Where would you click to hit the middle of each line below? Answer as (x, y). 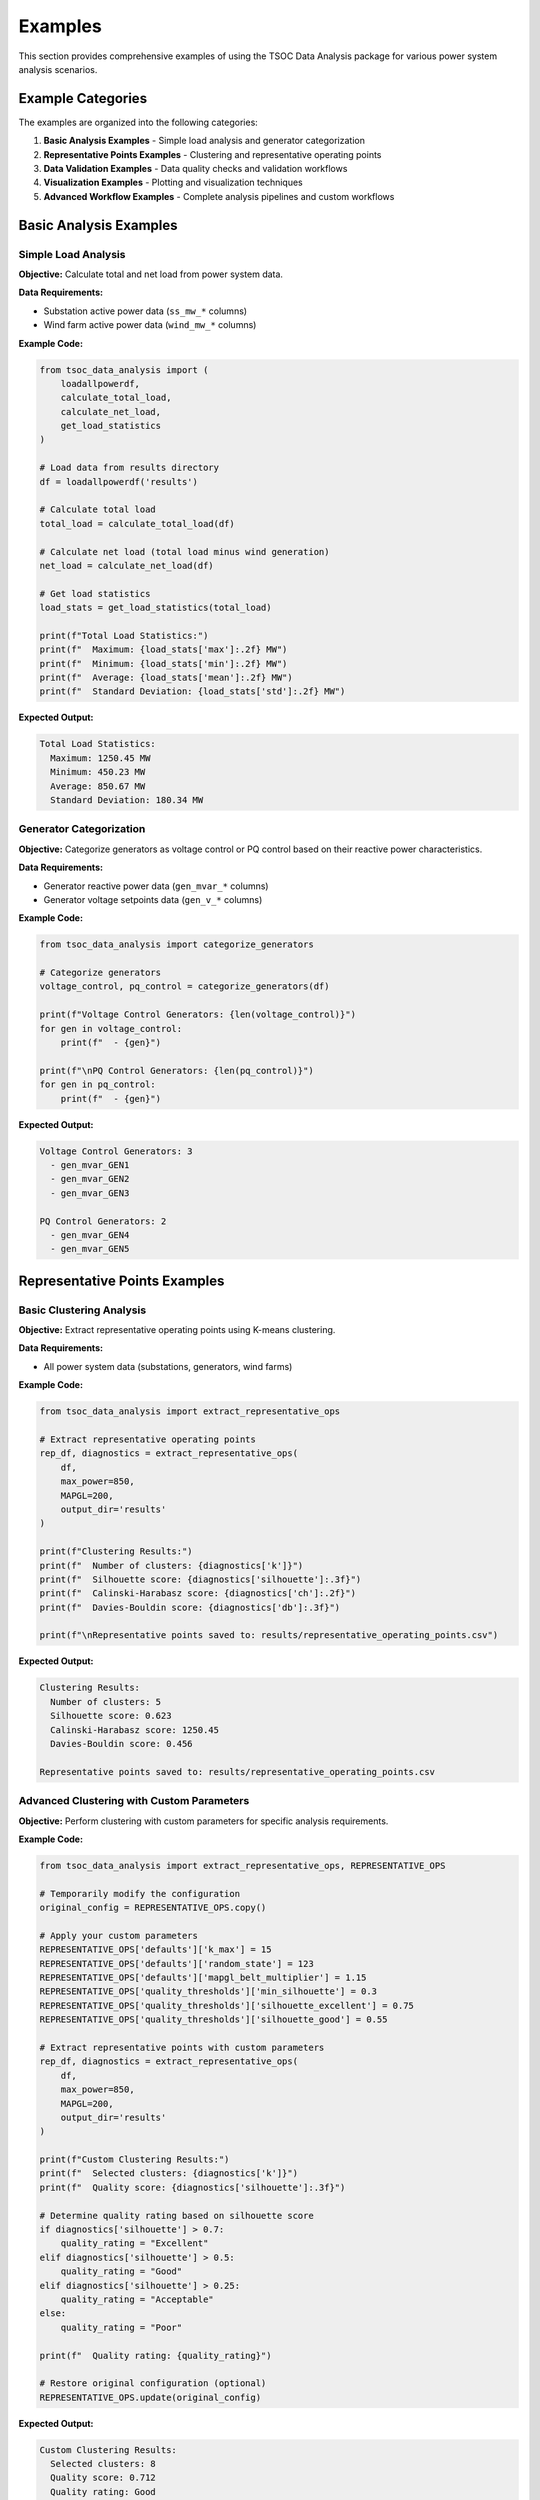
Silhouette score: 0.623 (111, 1716)
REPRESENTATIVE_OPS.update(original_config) (150, 2397)
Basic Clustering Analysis (82, 1310)
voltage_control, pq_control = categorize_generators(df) (184, 986)
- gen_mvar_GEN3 (90, 1193)
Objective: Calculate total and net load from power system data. (151, 274)
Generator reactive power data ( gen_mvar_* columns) (156, 886)
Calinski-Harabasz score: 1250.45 (135, 1729)
